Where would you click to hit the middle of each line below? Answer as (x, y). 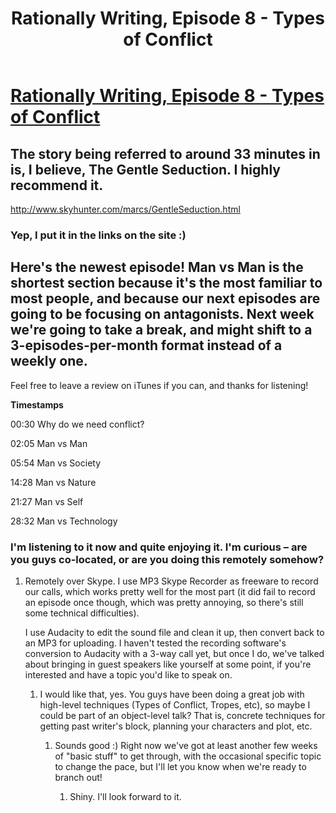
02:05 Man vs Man (49, 443)
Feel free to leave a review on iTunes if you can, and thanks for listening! (159, 385)
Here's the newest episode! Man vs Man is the (157, 267)
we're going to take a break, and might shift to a (161, 330)
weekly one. (49, 361)
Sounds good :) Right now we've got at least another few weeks (186, 746)
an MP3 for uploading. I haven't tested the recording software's (155, 643)
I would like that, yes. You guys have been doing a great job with (172, 694)
